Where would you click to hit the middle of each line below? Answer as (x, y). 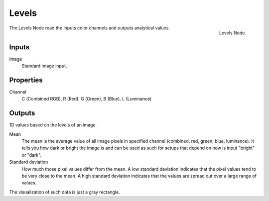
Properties (26, 80)
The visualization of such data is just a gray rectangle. (65, 192)
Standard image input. (44, 66)
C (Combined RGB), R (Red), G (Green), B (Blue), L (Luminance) (87, 99)
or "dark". (32, 155)
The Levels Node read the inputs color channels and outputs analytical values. (90, 28)
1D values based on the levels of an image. (53, 125)
